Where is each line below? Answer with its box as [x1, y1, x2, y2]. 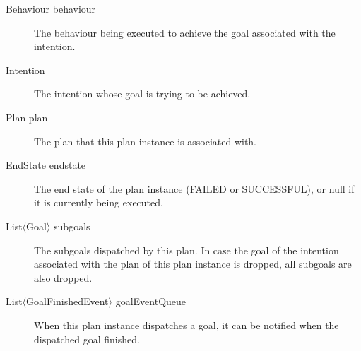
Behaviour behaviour [6, 1, 96, 16]
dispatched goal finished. [34, 331, 140, 346]
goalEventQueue [115, 294, 187, 309]
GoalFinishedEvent [26, 294, 109, 309]
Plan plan [6, 109, 48, 124]
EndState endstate [6, 157, 86, 172]
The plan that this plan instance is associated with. [34, 133, 256, 148]
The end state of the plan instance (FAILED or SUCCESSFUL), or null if [34, 181, 355, 196]
